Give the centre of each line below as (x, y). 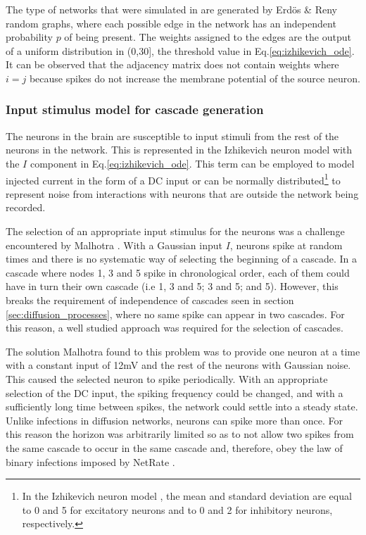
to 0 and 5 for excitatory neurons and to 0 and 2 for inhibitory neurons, (177, 509)
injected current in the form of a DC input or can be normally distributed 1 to (173, 179)
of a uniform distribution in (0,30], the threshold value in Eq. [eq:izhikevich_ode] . (180, 50)
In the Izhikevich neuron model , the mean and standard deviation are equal (187, 496)
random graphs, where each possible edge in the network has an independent (171, 23)
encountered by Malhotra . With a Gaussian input (114, 245)
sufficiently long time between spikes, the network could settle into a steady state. (182, 407)
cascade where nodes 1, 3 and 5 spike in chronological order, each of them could (178, 272)
